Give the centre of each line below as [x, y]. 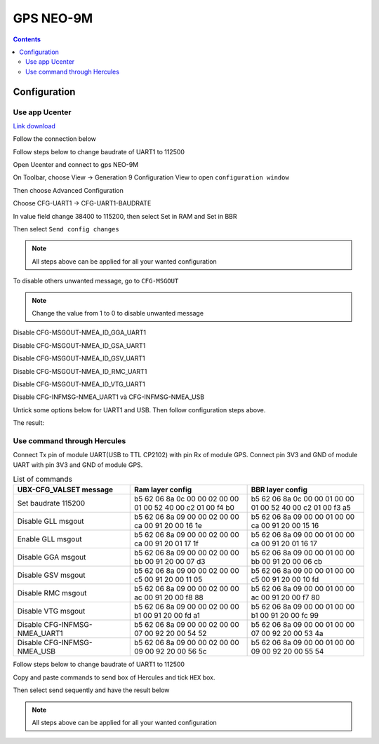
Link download [34, 126]
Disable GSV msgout [51, 575]
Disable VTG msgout [51, 611]
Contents [27, 39]
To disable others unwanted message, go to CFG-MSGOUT [96, 281]
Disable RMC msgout [52, 593]
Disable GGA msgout [52, 557]
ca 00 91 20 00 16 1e [168, 526]
